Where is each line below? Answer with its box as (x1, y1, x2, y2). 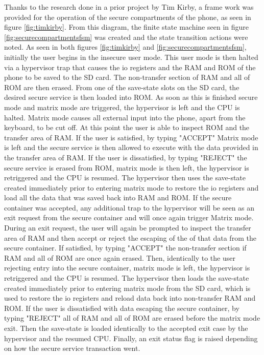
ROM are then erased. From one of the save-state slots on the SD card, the (4, 81, 239, 92)
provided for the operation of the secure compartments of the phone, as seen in (4, 11, 251, 22)
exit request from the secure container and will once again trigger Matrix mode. (4, 212, 254, 223)
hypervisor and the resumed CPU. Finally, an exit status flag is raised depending (4, 332, 258, 343)
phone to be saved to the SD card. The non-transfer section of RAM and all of (4, 72, 250, 82)
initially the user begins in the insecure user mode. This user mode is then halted (4, 51, 258, 62)
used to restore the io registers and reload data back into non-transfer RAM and (4, 293, 256, 303)
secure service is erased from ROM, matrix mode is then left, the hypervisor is (4, 162, 249, 173)
